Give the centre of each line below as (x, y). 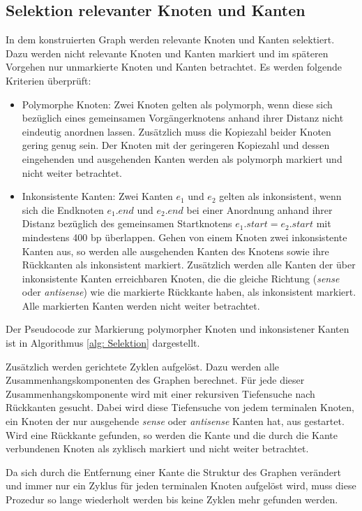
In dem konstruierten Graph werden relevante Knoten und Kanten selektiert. (170, 39)
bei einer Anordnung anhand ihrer (259, 209)
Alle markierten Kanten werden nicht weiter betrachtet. (141, 305)
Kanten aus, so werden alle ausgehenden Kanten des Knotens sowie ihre (175, 251)
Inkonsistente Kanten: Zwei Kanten (97, 196)
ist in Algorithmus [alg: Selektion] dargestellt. (103, 343)
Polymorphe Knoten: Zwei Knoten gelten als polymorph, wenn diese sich (177, 104)
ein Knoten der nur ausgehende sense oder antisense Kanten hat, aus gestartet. (175, 421)
